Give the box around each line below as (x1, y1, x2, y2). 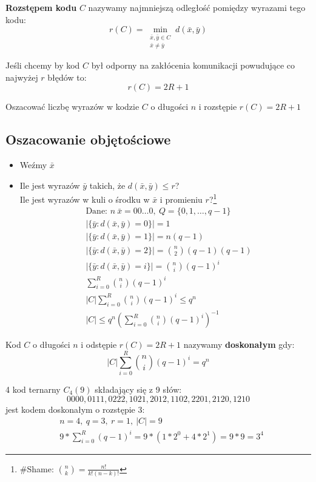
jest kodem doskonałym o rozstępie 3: (5, 402, 145, 415)
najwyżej (5, 70, 38, 83)
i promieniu (160, 192, 203, 205)
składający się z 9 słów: (95, 382, 182, 395)
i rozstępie (198, 100, 237, 113)
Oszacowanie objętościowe (5, 130, 171, 149)
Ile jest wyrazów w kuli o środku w (19, 192, 150, 205)
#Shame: (19, 462, 54, 475)
